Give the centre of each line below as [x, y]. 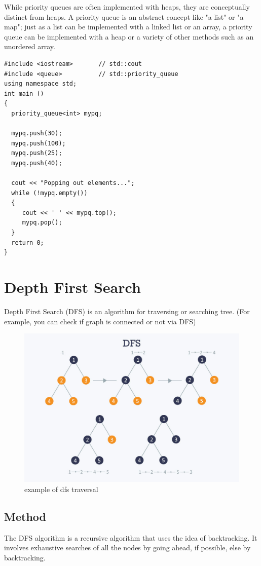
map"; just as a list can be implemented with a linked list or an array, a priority [128, 27]
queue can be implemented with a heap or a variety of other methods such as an [129, 36]
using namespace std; [41, 84]
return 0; [28, 242]
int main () [24, 93]
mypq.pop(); [42, 223]
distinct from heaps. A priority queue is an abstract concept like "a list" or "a [124, 16]
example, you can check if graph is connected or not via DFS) [100, 321]
